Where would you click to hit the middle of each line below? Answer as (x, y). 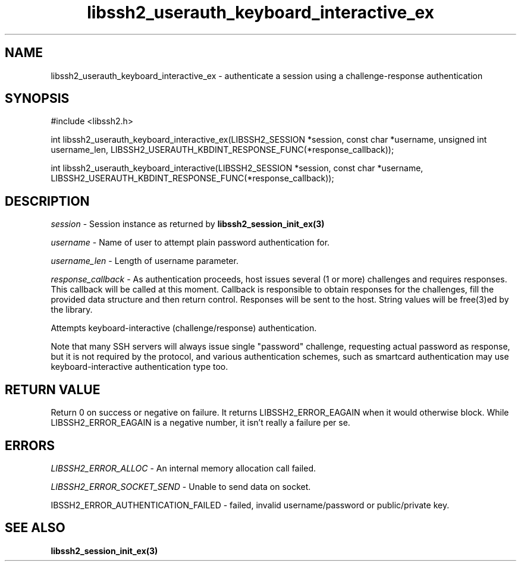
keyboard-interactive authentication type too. (139, 367)
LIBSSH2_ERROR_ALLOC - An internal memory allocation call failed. (183, 468)
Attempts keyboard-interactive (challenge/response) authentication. (184, 328)
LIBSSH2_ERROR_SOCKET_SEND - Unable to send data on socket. (181, 486)
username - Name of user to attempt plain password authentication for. (190, 243)
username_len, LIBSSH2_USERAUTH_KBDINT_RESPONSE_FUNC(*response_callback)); (222, 150)
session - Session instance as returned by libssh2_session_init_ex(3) (188, 224)
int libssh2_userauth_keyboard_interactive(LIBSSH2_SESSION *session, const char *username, (237, 168)
